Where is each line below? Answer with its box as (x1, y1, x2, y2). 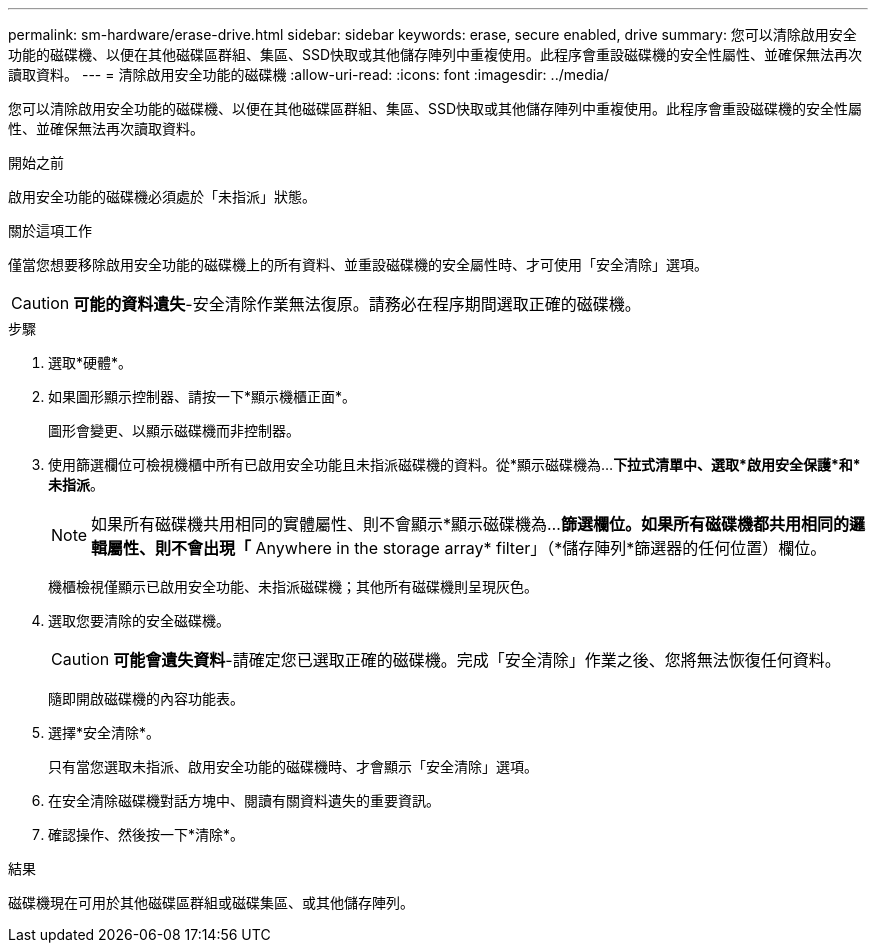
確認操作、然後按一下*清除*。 (48, 826, 245, 843)
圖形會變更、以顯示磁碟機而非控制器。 (48, 422, 300, 439)
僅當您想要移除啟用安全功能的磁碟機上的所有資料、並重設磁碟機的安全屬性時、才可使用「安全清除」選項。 (8, 256, 708, 273)
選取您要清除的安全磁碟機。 (48, 612, 230, 629)
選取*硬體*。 (48, 354, 133, 371)
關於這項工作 (8, 222, 92, 239)
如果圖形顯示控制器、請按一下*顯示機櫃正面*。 (48, 388, 357, 405)
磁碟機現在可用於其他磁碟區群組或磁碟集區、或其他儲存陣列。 (8, 894, 414, 911)
